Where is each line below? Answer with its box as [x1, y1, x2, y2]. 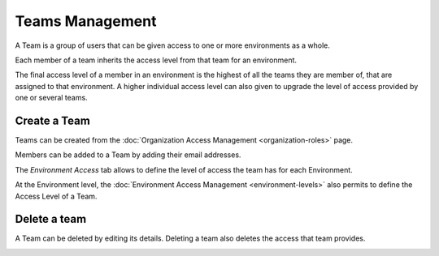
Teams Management [15, 12, 157, 30]
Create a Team [15, 113, 91, 127]
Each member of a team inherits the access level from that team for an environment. [15, 55, 297, 65]
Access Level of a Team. [15, 191, 98, 201]
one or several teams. [15, 93, 89, 103]
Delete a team [15, 212, 87, 226]
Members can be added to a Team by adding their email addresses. [15, 150, 241, 160]
